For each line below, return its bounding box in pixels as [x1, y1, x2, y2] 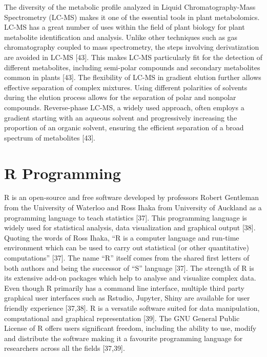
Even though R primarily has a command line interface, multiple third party [4, 282, 244, 293]
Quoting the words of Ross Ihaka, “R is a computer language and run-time [4, 232, 239, 243]
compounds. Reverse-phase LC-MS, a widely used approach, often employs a [4, 102, 244, 112]
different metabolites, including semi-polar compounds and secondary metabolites [4, 62, 260, 72]
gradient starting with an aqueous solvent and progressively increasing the [4, 112, 237, 123]
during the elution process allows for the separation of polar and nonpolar [4, 92, 236, 103]
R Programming [4, 162, 121, 183]
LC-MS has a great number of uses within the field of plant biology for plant [4, 22, 245, 32]
